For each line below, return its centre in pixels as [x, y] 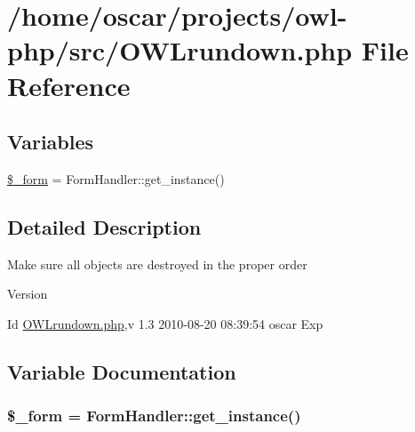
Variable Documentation [122, 371]
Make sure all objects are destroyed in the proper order [157, 264]
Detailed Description [104, 226]
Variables [51, 142]
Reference [69, 85]
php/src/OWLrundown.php [180, 50]
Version [28, 294]
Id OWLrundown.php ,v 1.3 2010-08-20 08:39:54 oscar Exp [165, 323]
